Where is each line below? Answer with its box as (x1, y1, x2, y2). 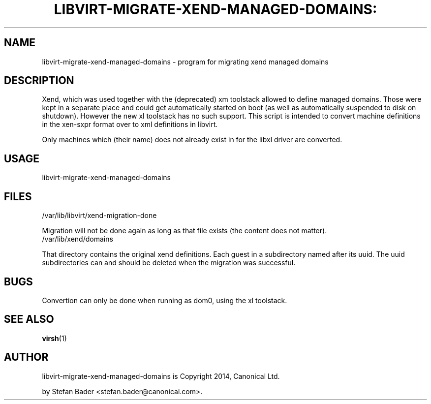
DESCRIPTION (4, 74, 74, 87)
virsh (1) (42, 334, 67, 342)
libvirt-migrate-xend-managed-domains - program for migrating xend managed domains (42, 57, 329, 66)
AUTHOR (4, 351, 49, 364)
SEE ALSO (4, 313, 54, 326)
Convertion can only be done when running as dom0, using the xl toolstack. (42, 296, 287, 305)
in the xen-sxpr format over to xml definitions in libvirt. (42, 120, 218, 129)
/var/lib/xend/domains (42, 235, 113, 244)
